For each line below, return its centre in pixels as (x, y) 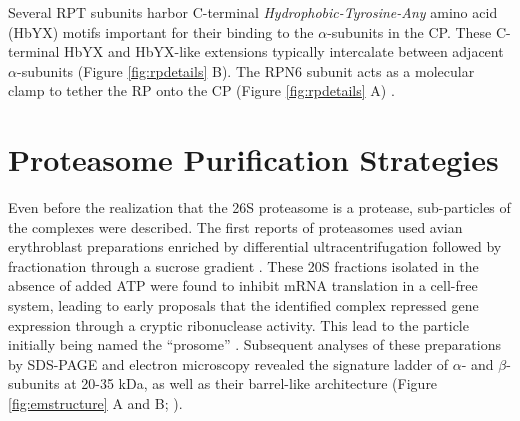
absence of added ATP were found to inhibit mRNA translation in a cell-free (243, 285)
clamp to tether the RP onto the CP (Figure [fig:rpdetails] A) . (201, 90)
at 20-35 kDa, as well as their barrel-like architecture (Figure (251, 383)
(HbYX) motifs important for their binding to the (161, 31)
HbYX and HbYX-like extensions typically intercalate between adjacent (284, 51)
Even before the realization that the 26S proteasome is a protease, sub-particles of (259, 207)
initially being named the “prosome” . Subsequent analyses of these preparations (254, 344)
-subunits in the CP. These (409, 31)
